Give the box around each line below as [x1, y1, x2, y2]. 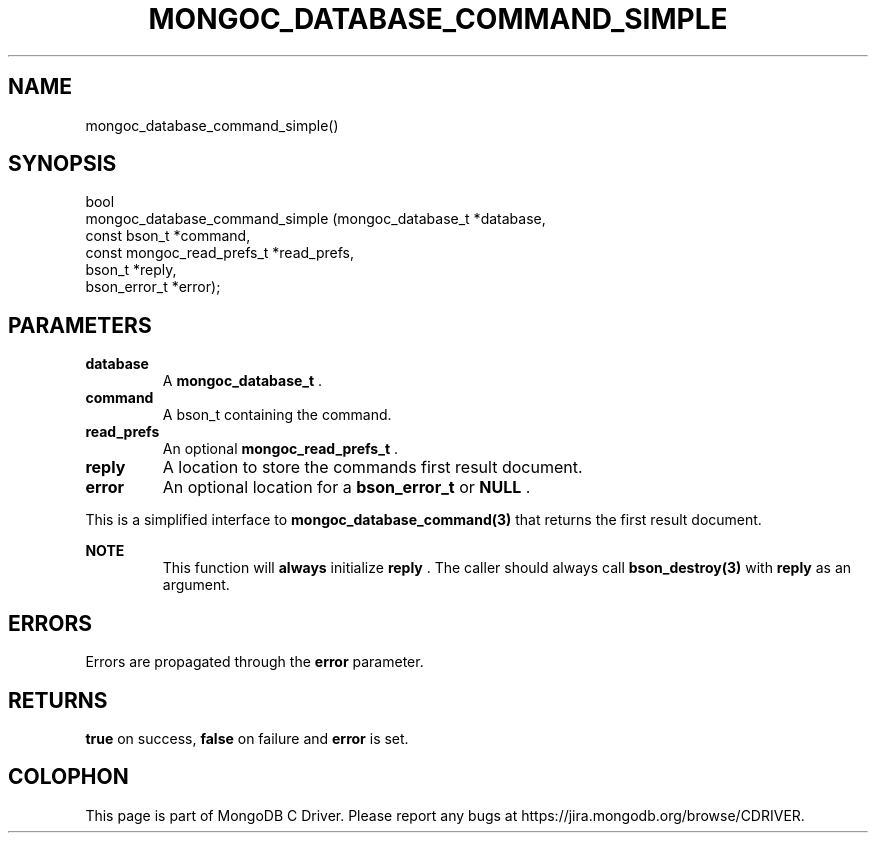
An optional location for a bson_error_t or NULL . [162, 477, 531, 498]
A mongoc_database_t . [162, 372, 323, 390]
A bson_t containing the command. [162, 406, 392, 424]
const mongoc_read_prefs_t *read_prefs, [85, 244, 354, 262]
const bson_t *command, [85, 227, 251, 245]
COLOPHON [8, 764, 129, 790]
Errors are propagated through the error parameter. [85, 653, 424, 671]
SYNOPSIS [8, 151, 117, 177]
